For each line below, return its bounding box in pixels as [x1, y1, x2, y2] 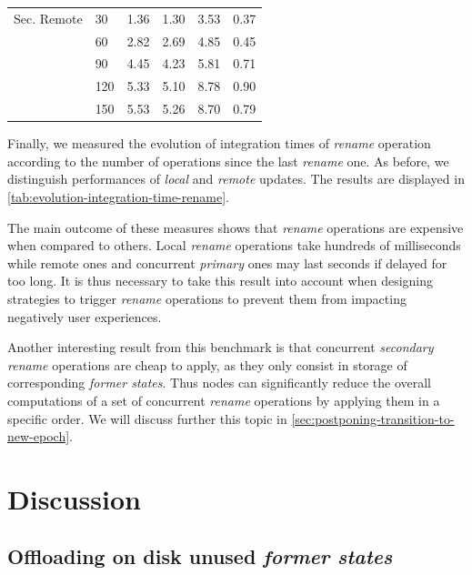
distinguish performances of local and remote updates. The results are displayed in [7, 169, 465, 188]
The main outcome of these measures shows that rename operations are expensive [7, 217, 464, 237]
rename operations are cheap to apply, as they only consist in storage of [7, 355, 407, 374]
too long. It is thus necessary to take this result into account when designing [7, 271, 434, 290]
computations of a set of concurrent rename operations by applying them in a [7, 390, 440, 409]
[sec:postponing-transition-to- [291, 409, 455, 428]
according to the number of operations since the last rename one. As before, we [7, 151, 449, 170]
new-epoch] [7, 427, 70, 446]
